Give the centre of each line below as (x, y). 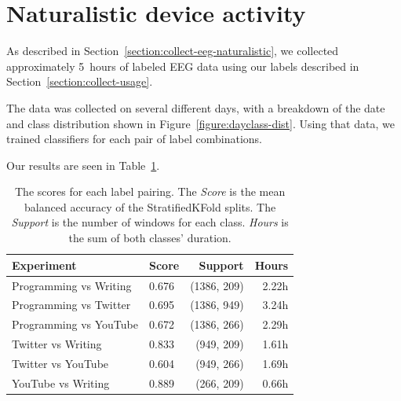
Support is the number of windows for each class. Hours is (150, 222)
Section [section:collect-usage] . (80, 81)
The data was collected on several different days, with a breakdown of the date (196, 107)
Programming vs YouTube (75, 324)
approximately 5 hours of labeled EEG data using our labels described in (183, 66)
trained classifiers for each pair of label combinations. (134, 139)
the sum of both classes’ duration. (150, 238)
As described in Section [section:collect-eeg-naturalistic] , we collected (173, 51)
